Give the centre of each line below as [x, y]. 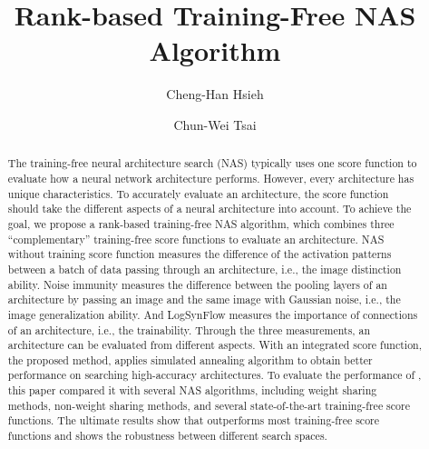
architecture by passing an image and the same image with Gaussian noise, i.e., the [204, 299]
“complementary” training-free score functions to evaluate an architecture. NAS [196, 239]
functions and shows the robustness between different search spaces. [167, 436]
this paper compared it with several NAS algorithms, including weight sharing [192, 390]
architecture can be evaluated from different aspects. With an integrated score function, [214, 345]
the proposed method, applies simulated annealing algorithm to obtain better [190, 359]
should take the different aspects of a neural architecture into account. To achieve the [210, 209]
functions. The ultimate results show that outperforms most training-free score [194, 420]
